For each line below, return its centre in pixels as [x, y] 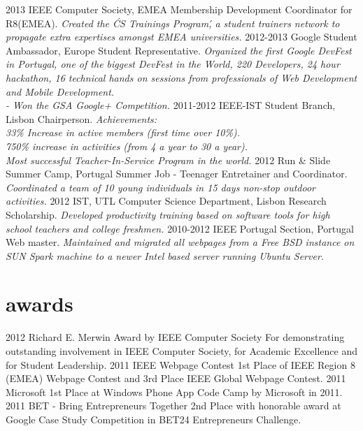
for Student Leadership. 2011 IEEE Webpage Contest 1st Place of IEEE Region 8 [180, 364]
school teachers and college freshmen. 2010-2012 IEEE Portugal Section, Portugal [180, 228]
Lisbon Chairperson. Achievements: [81, 118]
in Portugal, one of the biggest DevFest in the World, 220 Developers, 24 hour [173, 64]
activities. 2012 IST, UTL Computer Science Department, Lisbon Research [166, 201]
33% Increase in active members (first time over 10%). [123, 132]
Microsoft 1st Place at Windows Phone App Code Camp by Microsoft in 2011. [174, 392]
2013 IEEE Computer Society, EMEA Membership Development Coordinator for [179, 9]
